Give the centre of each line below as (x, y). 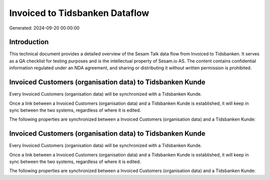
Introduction (29, 42)
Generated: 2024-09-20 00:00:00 (44, 28)
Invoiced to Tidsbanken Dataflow (79, 13)
